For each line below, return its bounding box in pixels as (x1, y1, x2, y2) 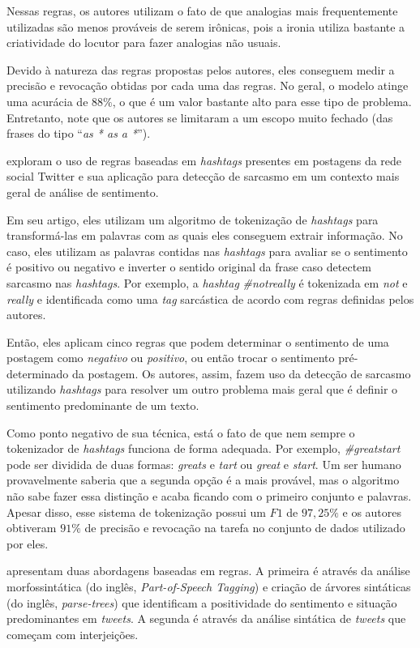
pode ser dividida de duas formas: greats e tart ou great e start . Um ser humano (6, 455, 401, 472)
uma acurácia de (6, 92, 88, 109)
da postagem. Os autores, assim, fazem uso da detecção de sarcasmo (71, 364, 411, 382)
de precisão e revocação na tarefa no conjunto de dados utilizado (84, 519, 405, 536)
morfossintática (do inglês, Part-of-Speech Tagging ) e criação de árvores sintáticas (6, 578, 411, 595)
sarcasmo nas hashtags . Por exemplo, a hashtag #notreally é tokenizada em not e (6, 274, 408, 291)
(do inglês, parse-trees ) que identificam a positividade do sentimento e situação (6, 594, 397, 611)
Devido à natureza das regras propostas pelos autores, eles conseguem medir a (6, 61, 395, 78)
